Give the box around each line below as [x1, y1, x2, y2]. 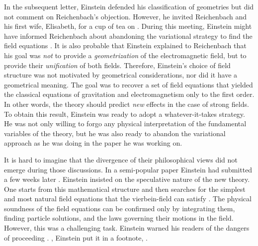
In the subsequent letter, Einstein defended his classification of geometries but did [4, 1, 254, 11]
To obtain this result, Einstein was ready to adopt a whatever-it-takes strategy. [4, 108, 245, 119]
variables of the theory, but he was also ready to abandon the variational [4, 128, 226, 138]
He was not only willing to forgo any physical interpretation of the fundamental [4, 118, 247, 129]
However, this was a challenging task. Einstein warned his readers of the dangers [4, 223, 250, 233]
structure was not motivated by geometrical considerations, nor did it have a [4, 70, 238, 80]
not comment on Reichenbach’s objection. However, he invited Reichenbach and [4, 11, 247, 21]
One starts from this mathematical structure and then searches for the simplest [4, 183, 246, 194]
